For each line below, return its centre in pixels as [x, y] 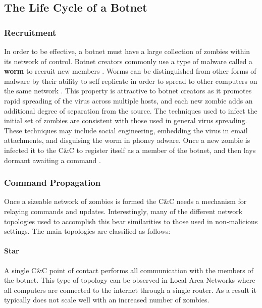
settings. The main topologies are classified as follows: [87, 231]
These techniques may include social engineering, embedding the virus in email [126, 130]
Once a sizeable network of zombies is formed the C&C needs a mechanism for [125, 201]
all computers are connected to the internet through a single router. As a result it [130, 290]
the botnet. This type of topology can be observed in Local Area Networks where [130, 280]
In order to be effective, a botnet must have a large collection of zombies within [127, 51]
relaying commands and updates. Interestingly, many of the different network [123, 211]
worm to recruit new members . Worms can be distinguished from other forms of [130, 71]
